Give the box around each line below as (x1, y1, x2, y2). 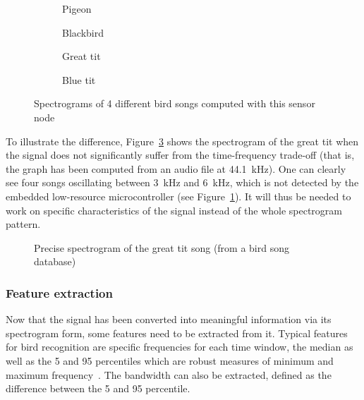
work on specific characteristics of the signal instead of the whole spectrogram (6, 202, 343, 217)
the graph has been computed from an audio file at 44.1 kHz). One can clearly (6, 161, 346, 176)
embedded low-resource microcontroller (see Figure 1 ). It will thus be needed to (6, 188, 351, 203)
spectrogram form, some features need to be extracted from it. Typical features (6, 325, 348, 340)
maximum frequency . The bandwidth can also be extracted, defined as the (6, 367, 332, 382)
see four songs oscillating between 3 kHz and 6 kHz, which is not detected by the (6, 175, 359, 190)
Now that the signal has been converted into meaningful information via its (6, 312, 332, 327)
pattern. (6, 217, 41, 231)
